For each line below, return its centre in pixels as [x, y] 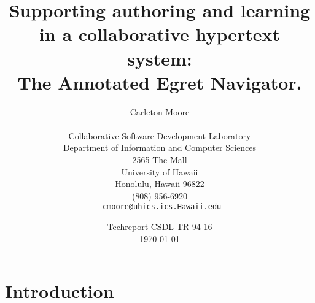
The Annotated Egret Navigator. [160, 82]
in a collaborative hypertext [160, 34]
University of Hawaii [160, 171]
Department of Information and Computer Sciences [160, 148]
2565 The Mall [160, 160]
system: [160, 58]
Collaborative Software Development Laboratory [160, 135]
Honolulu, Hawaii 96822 [160, 184]
